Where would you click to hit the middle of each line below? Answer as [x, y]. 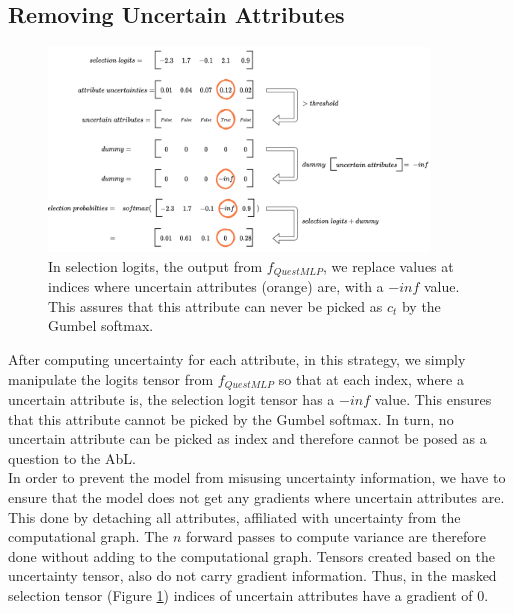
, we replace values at [388, 265]
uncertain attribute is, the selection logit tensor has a [171, 399]
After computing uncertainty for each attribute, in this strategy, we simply [237, 358]
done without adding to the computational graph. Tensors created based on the [251, 555]
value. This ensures [433, 399]
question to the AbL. [72, 457]
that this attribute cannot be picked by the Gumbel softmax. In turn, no [231, 418]
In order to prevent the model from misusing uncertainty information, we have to [257, 477]
